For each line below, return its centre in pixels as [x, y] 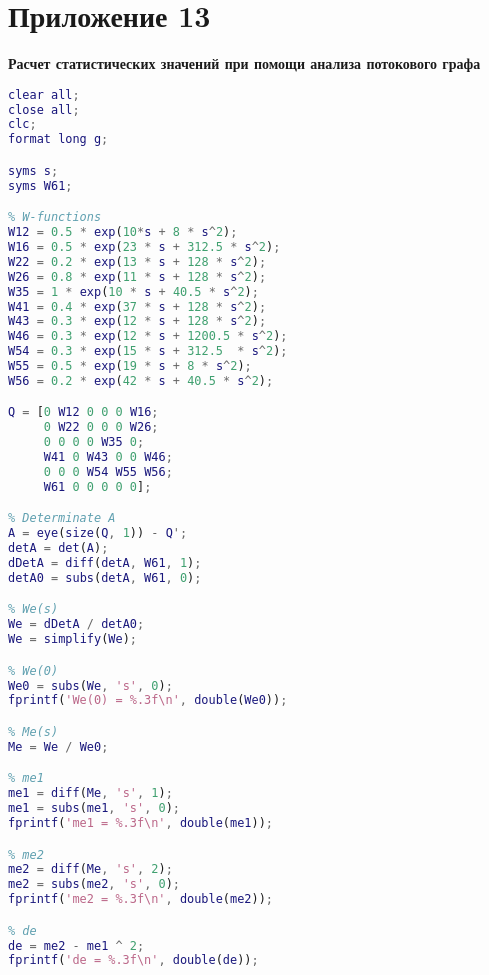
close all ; [44, 109]
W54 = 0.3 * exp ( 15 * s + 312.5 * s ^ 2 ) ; [148, 351]
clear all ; [44, 94]
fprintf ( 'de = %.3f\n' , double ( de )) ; [133, 960]
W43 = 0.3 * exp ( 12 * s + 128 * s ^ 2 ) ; [137, 321]
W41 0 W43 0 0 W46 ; [108, 457]
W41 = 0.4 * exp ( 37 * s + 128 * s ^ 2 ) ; [137, 306]
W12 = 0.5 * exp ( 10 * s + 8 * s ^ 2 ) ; [123, 232]
